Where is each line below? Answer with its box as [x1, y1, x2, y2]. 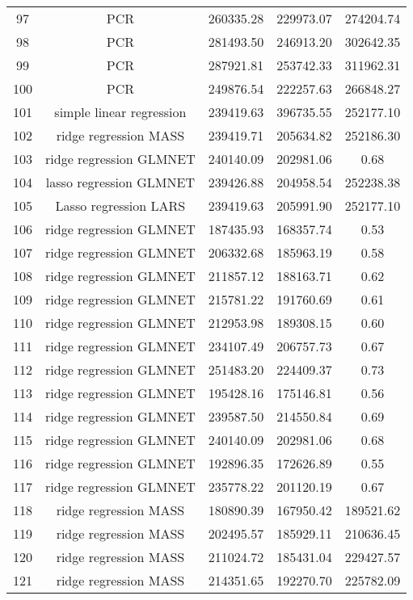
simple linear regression [54, 103, 187, 121]
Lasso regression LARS [55, 196, 186, 215]
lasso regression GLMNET [45, 173, 195, 191]
